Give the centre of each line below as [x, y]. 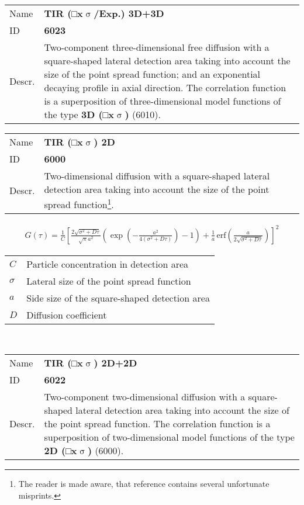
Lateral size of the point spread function [109, 281]
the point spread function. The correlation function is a [157, 424]
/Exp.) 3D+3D [129, 13]
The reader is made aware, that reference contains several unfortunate [144, 484]
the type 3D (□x [79, 114]
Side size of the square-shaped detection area [118, 298]
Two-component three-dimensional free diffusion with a [157, 47]
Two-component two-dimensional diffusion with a [145, 397]
